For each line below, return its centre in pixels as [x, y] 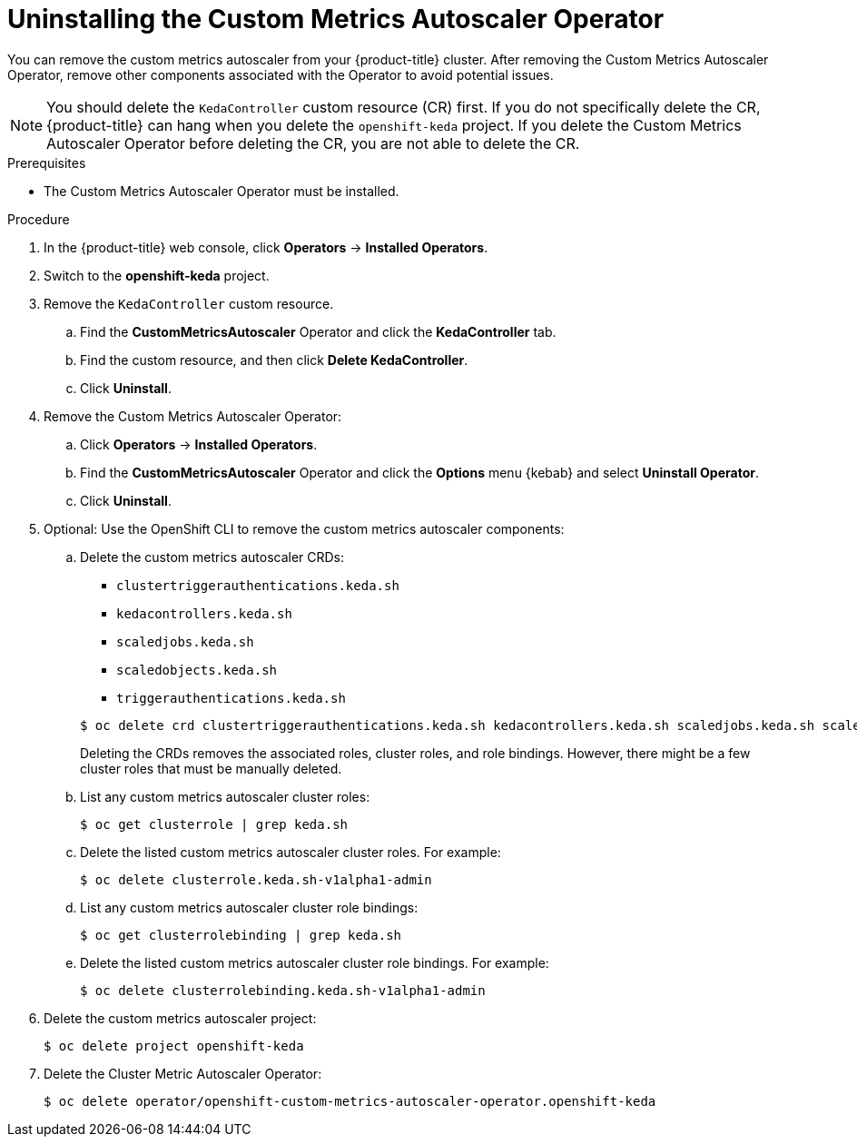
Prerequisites [47, 163]
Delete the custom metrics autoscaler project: [180, 1018]
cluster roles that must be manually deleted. [211, 768]
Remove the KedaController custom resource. [189, 303]
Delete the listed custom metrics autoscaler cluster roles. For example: [291, 852]
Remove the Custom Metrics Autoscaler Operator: [193, 416]
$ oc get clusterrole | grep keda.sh [214, 824]
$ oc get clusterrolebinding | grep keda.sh [241, 935]
